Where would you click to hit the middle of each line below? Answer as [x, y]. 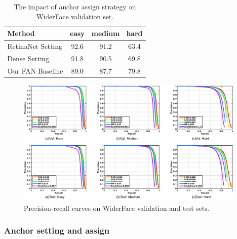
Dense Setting [28, 58]
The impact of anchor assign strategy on [75, 6]
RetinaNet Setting [35, 46]
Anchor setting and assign [57, 230]
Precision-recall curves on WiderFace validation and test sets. [117, 208]
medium [106, 33]
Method [21, 33]
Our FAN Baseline [35, 70]
